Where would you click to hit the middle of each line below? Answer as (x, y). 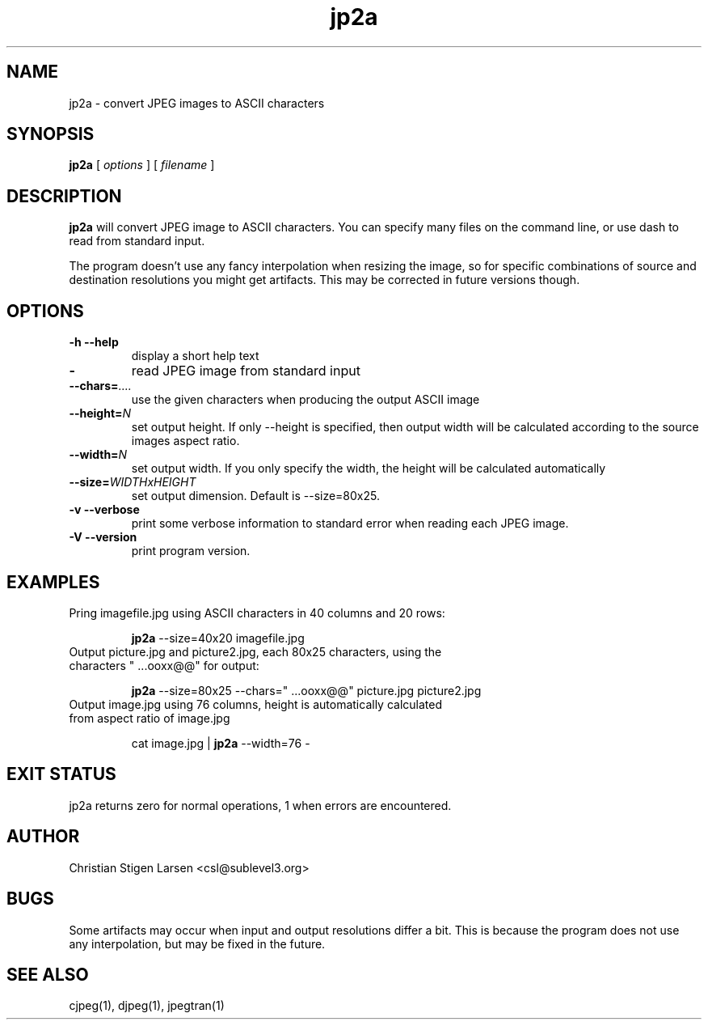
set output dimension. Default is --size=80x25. (256, 496)
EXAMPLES (53, 582)
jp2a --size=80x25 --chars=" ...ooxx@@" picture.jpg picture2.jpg (306, 690)
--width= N (98, 455)
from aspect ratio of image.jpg (150, 718)
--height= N (100, 413)
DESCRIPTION (64, 196)
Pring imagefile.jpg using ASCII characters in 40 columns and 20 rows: (257, 613)
